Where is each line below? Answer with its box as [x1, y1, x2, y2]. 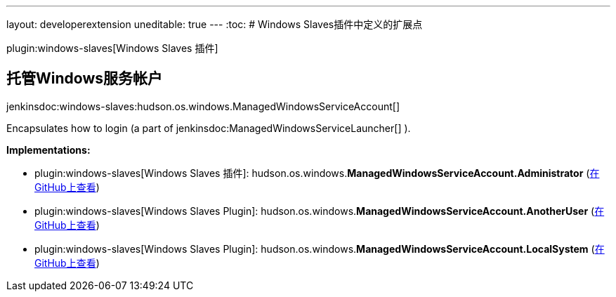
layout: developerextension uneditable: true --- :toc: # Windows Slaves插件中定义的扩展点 [6, 18, 423, 30]
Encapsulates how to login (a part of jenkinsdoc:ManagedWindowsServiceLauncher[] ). [6, 121, 411, 134]
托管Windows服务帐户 [6, 70, 162, 88]
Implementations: [6, 143, 91, 156]
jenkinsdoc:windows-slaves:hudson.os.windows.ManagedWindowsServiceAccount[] [6, 100, 400, 112]
